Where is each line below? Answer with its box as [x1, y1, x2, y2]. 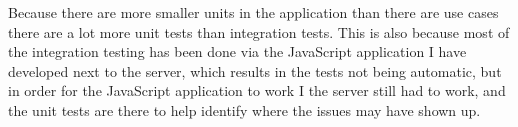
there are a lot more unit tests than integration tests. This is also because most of [8, 21, 510, 42]
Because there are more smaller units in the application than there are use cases [8, 2, 499, 22]
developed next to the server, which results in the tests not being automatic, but [8, 60, 502, 81]
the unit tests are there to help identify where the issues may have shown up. [8, 99, 481, 120]
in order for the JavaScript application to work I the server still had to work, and [8, 80, 506, 101]
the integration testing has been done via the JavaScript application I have [8, 41, 467, 62]
